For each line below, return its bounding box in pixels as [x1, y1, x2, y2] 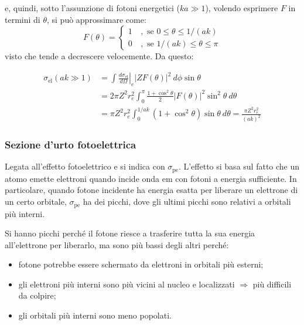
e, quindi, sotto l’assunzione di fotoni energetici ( [5, 2, 180, 13]
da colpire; [18, 289, 56, 302]
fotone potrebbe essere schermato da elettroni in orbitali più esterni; [18, 258, 264, 270]
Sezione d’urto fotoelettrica [5, 137, 136, 152]
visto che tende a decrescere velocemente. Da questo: [5, 50, 194, 62]
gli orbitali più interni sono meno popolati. [18, 309, 172, 321]
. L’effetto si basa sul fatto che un [178, 160, 300, 172]
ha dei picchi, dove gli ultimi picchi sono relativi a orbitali [83, 195, 291, 208]
